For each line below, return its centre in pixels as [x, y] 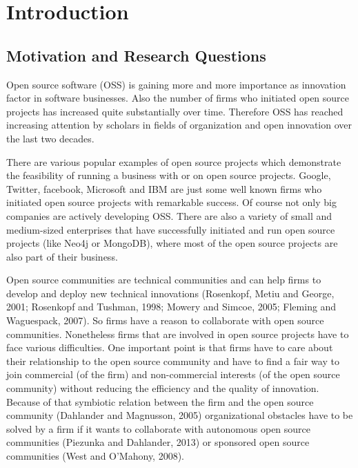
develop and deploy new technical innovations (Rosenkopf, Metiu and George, [170, 293]
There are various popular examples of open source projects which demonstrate [174, 161]
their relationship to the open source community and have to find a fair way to [173, 361]
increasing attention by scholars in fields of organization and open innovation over [179, 125]
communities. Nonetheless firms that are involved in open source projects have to [178, 334]
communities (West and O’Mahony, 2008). [96, 456]
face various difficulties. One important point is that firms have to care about [170, 347]
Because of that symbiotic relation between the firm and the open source [160, 401]
